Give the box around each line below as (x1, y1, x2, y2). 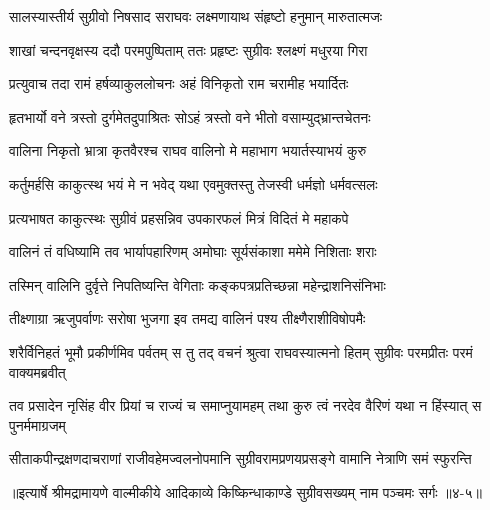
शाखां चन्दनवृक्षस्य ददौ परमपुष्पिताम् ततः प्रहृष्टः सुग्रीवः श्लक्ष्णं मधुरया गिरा (9, 39, 368, 60)
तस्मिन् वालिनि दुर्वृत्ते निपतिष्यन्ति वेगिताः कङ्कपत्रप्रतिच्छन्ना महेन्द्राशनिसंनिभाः (9, 274, 386, 295)
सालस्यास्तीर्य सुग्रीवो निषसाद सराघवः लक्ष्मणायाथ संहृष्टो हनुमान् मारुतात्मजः (9, 6, 383, 26)
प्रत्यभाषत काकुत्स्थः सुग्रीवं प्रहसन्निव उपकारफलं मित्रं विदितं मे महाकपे (9, 207, 349, 228)
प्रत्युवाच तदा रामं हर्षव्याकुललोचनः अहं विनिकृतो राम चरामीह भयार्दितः (9, 73, 349, 94)
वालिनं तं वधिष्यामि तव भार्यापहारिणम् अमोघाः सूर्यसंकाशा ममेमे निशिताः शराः (9, 241, 377, 262)
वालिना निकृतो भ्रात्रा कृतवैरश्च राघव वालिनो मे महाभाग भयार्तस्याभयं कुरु (9, 140, 367, 161)
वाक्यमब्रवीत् (9, 361, 66, 382)
